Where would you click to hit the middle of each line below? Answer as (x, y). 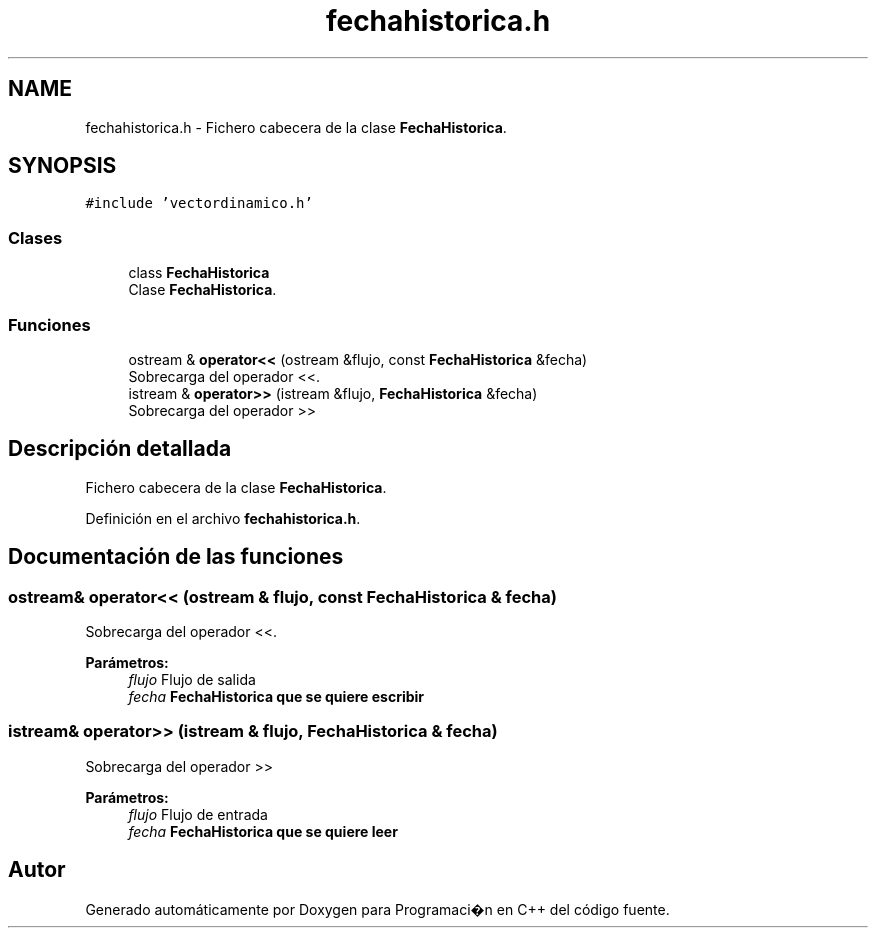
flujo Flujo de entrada (198, 814)
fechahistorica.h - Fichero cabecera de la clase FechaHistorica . (296, 127)
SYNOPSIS (62, 166)
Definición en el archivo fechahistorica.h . (223, 518)
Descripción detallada (120, 449)
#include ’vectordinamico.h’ (199, 203)
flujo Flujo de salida (192, 679)
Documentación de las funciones (176, 557)
